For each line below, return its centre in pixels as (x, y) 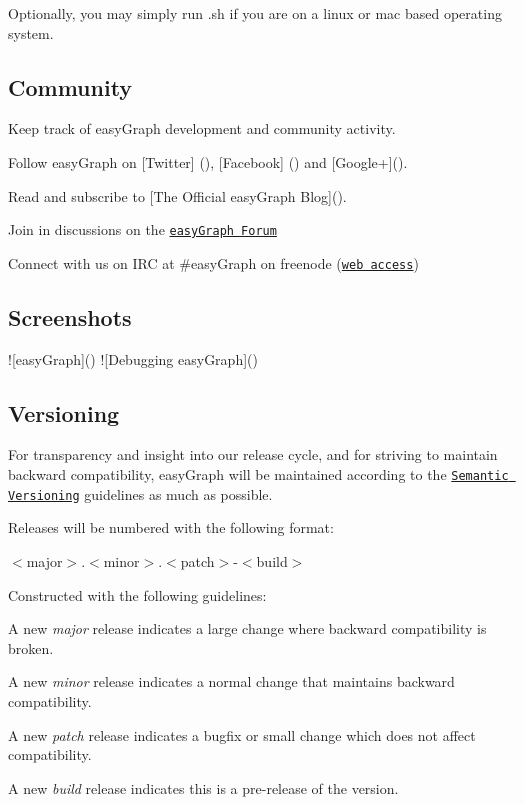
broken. (31, 647)
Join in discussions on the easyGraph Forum (142, 229)
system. (31, 32)
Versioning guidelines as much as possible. (140, 493)
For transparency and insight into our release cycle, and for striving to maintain (253, 454)
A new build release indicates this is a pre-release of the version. (203, 787)
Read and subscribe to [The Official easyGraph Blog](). (177, 195)
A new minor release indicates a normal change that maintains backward (231, 681)
